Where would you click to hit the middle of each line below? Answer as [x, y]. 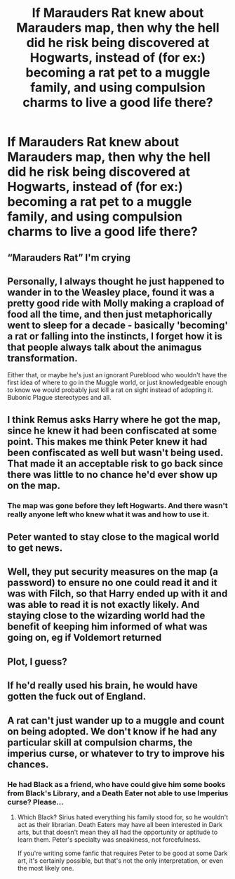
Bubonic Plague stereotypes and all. [59, 398]
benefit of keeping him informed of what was [108, 627]
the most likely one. [46, 868]
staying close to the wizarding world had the [106, 616]
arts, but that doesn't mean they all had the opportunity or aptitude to [117, 832]
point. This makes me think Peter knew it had [107, 442]
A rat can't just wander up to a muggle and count [116, 721]
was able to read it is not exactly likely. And [103, 605]
